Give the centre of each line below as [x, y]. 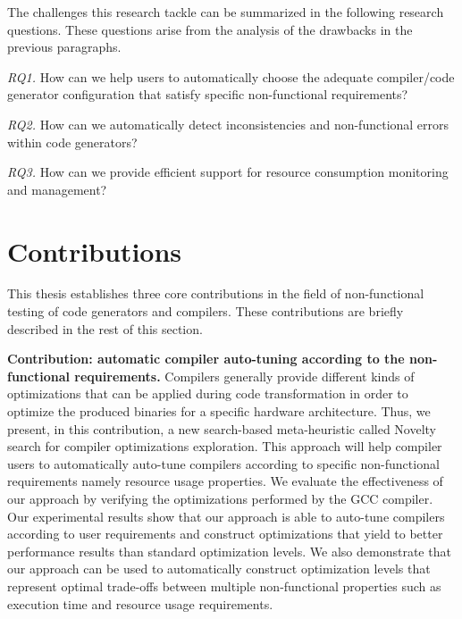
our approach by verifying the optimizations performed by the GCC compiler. [220, 498]
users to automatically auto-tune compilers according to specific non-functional [223, 463]
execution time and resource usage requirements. [140, 603]
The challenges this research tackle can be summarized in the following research [226, 12]
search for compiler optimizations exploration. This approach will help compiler [225, 446]
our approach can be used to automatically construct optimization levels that [219, 569]
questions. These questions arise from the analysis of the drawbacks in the [210, 29]
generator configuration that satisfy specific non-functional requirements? [208, 94]
